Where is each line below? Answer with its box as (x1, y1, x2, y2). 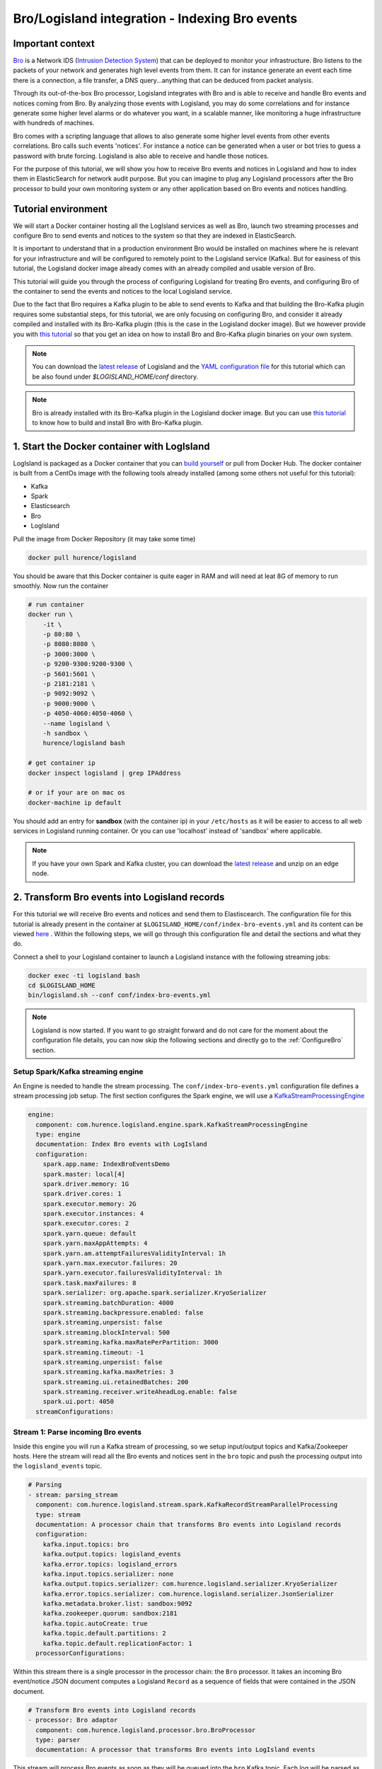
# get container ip (28, 759, 95, 767)
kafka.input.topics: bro (42, 1540, 129, 1548)
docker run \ (28, 611, 74, 618)
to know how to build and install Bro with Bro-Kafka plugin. (32, 418, 203, 427)
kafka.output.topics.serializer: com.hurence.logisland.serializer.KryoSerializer (42, 1580, 338, 1588)
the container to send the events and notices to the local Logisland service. (13, 287, 233, 295)
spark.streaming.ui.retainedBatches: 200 (42, 1378, 189, 1386)
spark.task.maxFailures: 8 (42, 1279, 137, 1287)
